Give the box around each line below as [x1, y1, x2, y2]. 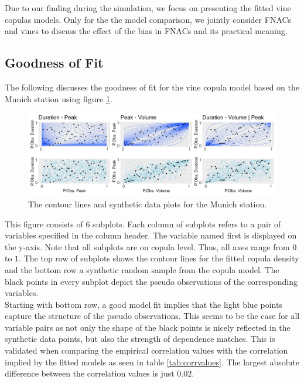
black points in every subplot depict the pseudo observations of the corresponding [5, 275, 298, 287]
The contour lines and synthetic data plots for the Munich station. [28, 197, 267, 210]
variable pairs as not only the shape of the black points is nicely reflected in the [5, 321, 291, 333]
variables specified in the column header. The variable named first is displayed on [5, 229, 297, 241]
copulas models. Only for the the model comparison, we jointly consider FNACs [5, 13, 292, 25]
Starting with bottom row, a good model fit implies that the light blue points [5, 298, 282, 310]
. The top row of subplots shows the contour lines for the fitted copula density [19, 252, 299, 264]
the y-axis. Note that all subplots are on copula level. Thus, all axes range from [5, 240, 290, 253]
